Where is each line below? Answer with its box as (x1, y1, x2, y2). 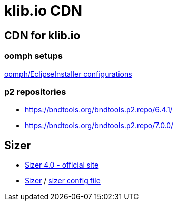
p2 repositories (4, 86, 66, 97)
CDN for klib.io (4, 29, 81, 42)
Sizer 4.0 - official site (25, 160, 99, 170)
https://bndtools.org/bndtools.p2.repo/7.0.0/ (25, 121, 174, 130)
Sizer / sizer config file (25, 176, 101, 186)
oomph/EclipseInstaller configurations (4, 69, 132, 78)
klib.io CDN (4, 2, 83, 19)
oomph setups (4, 51, 63, 61)
